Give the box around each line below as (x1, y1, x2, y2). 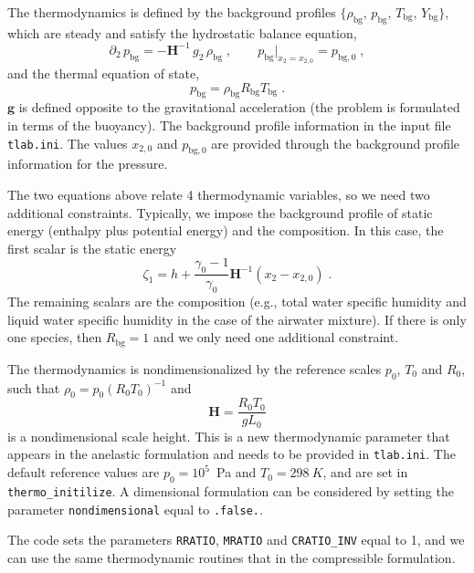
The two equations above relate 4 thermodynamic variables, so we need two (7, 185, 430, 204)
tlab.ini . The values (7, 133, 128, 152)
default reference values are (7, 463, 160, 482)
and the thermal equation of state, (7, 64, 200, 83)
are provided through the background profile (211, 133, 460, 152)
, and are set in (322, 463, 408, 482)
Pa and (216, 463, 257, 482)
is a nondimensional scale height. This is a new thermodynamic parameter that (7, 426, 450, 445)
